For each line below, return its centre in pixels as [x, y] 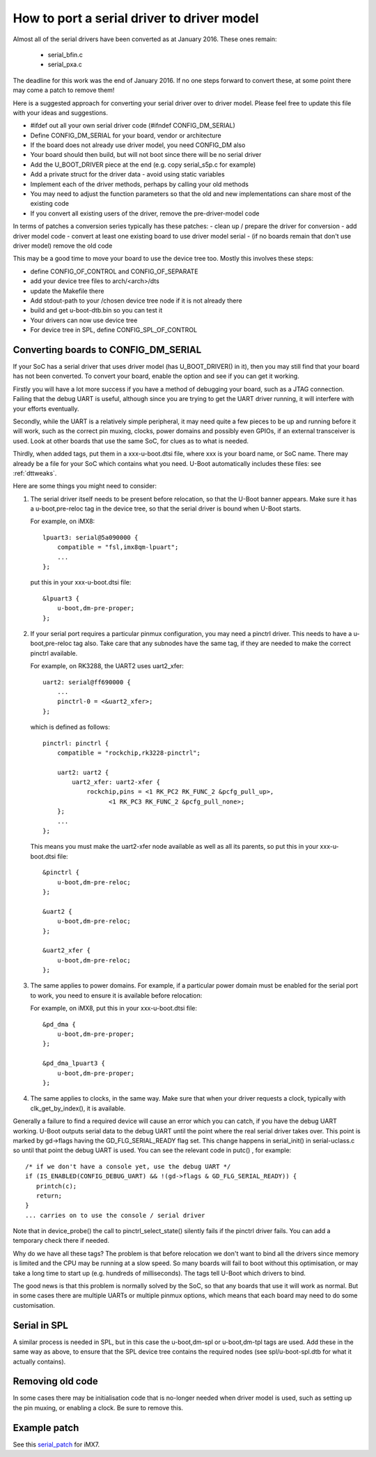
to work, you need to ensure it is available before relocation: [116, 995]
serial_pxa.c [65, 65]
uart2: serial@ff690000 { [87, 682]
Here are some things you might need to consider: [85, 486]
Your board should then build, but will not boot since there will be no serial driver [146, 155]
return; [49, 1195]
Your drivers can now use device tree [84, 320]
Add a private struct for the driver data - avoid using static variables [128, 174]
